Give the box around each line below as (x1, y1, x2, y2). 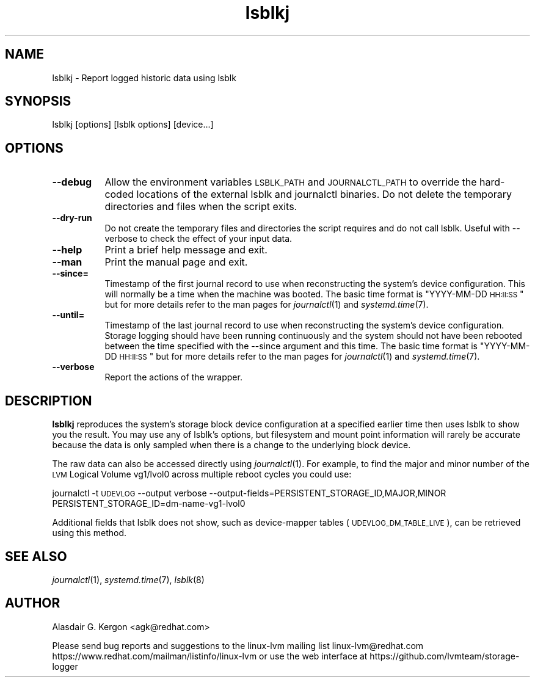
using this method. (52, 528, 127, 539)
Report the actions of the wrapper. (104, 372, 242, 383)
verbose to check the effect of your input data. (104, 233, 293, 244)
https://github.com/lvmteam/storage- (369, 650, 520, 661)
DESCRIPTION (5, 393, 92, 408)
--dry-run (52, 212, 92, 223)
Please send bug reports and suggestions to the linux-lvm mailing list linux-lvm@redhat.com (52, 640, 424, 651)
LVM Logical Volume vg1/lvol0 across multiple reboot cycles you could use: (52, 469, 352, 480)
